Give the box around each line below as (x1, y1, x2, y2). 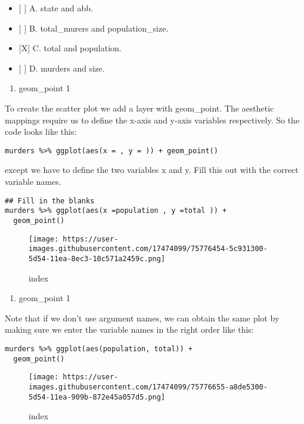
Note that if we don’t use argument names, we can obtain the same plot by (5, 311, 280, 324)
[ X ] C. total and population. (18, 42, 122, 54)
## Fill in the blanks (5, 196, 95, 205)
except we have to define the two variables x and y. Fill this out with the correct (5, 163, 299, 176)
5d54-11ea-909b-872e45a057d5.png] (29, 392, 166, 401)
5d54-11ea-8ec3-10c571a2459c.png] (29, 254, 166, 263)
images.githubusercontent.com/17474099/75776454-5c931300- (29, 245, 268, 253)
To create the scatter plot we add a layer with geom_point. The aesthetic (5, 101, 274, 114)
